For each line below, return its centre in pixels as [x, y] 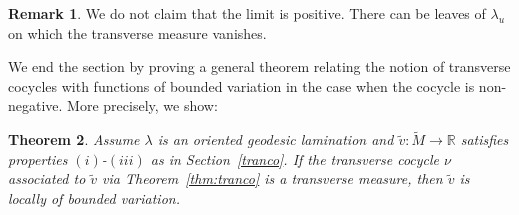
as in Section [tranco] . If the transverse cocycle [295, 158]
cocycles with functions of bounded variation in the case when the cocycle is [241, 85]
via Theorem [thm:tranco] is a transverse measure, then [272, 178]
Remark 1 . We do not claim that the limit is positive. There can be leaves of [247, 13]
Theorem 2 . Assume [74, 139]
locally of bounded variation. [94, 197]
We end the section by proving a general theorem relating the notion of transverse [259, 66]
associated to [47, 178]
